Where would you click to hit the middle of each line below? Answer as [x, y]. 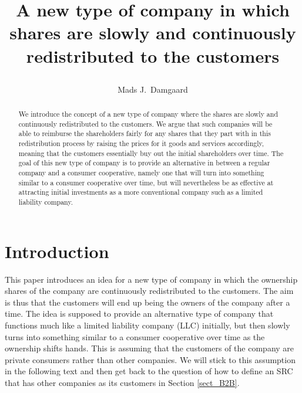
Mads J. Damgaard [153, 89]
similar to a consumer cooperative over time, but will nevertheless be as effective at [146, 182]
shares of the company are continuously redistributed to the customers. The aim [149, 291]
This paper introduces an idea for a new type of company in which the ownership [151, 279]
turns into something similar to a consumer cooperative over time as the [135, 336]
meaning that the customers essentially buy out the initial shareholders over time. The [151, 153]
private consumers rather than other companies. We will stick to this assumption [150, 359]
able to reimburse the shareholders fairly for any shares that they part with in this [145, 133]
